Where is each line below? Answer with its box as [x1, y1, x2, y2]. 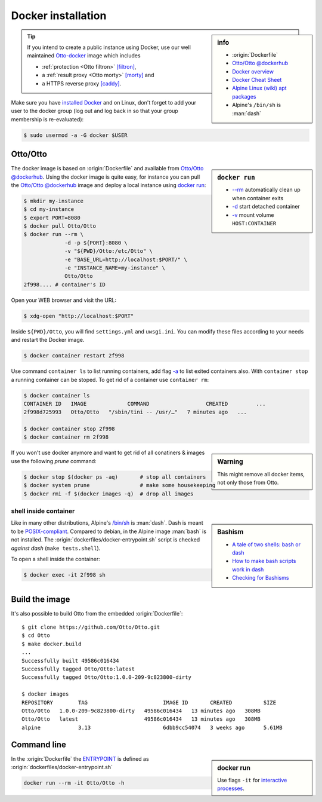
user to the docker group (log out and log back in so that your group [11, 108, 178, 115]
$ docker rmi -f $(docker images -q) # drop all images [23, 490, 194, 497]
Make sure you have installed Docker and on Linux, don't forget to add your [11, 99, 197, 106]
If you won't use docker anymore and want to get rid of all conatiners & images [11, 449, 205, 457]
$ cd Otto [21, 632, 50, 639]
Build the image [11, 594, 70, 604]
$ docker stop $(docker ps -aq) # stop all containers [23, 473, 206, 480]
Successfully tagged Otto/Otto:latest [21, 666, 135, 672]
